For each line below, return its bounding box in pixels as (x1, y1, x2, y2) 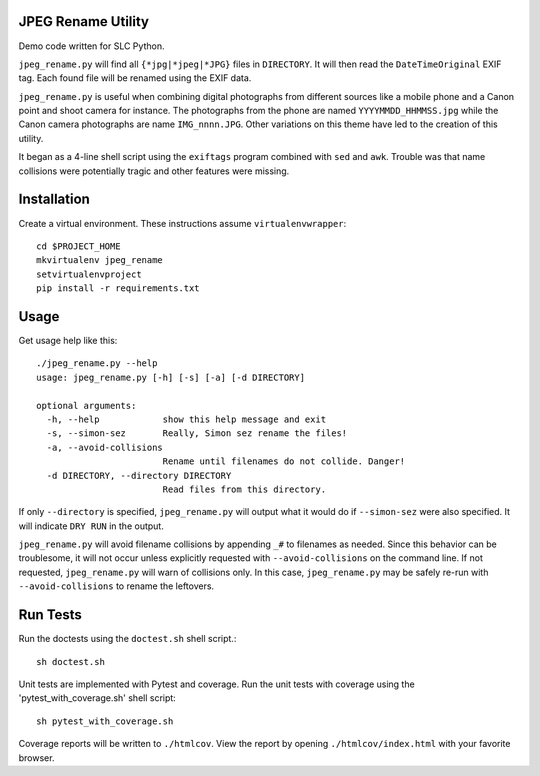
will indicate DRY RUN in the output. (18, 520, 164, 532)
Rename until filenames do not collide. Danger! (162, 456, 406, 467)
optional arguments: (36, 400, 137, 411)
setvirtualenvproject (36, 268, 142, 280)
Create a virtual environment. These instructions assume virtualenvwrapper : (18, 217, 347, 229)
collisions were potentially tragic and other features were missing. (18, 165, 290, 177)
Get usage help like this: (18, 335, 118, 347)
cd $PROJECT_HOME (36, 240, 121, 252)
